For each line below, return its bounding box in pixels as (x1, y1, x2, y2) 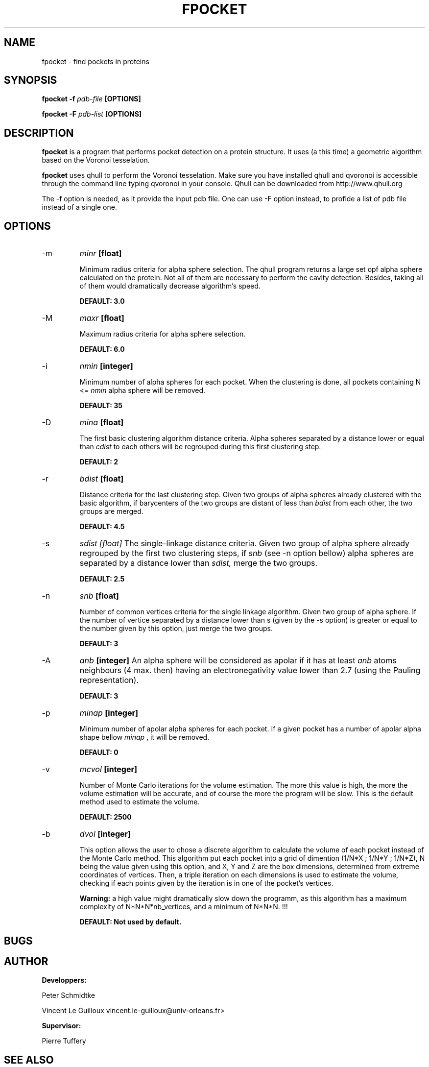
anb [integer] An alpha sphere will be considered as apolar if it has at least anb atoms (79, 655, 397, 666)
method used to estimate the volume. (79, 798, 200, 806)
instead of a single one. (42, 203, 117, 212)
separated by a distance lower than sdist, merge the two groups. (79, 558, 317, 568)
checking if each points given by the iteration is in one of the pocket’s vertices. (79, 879, 334, 888)
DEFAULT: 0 (79, 748, 119, 757)
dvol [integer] (79, 829, 131, 839)
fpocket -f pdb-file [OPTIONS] (42, 95, 141, 103)
